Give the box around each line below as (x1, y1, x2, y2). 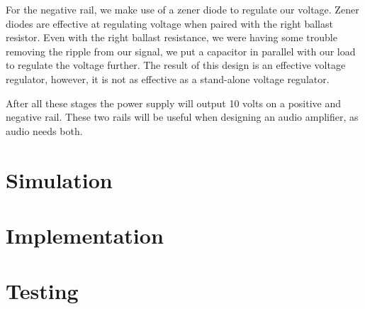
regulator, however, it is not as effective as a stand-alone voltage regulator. (6, 71, 330, 86)
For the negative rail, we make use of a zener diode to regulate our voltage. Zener (6, 2, 359, 16)
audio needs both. (6, 123, 83, 138)
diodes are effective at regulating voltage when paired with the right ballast (6, 16, 333, 31)
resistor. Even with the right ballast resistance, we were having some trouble (6, 30, 337, 45)
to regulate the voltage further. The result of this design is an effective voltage (6, 58, 346, 72)
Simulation (6, 165, 113, 194)
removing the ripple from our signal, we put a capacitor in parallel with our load (6, 43, 356, 58)
